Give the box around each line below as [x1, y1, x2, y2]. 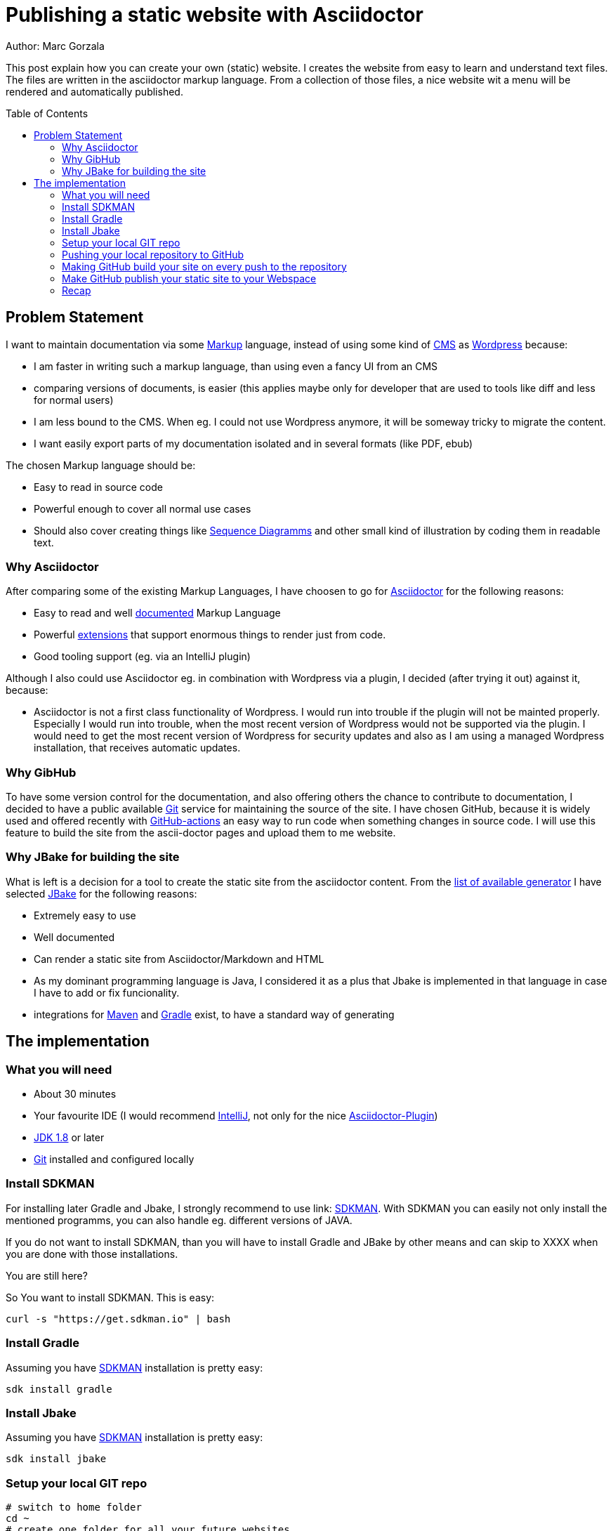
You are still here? [6, 1269, 88, 1282]
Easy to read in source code [34, 480, 163, 493]
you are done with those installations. [6, 1247, 178, 1260]
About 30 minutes [34, 1088, 117, 1100]
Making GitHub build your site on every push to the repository [62, 260, 347, 272]
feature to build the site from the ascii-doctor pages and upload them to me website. [6, 827, 396, 839]
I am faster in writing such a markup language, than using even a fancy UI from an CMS [34, 360, 438, 372]
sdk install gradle [6, 1383, 112, 1395]
